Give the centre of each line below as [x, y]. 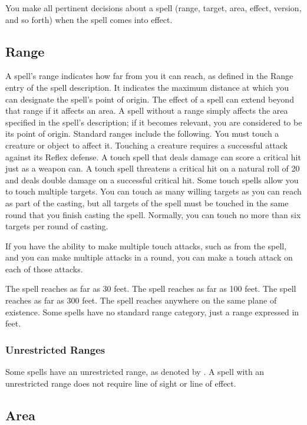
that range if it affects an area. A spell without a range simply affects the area [147, 111]
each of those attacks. [44, 268]
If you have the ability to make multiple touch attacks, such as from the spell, [146, 246]
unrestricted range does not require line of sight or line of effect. [121, 383]
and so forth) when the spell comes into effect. [89, 19]
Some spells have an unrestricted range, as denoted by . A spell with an [135, 372]
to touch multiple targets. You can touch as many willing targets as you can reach [153, 191]
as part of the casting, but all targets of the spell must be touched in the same [147, 202]
